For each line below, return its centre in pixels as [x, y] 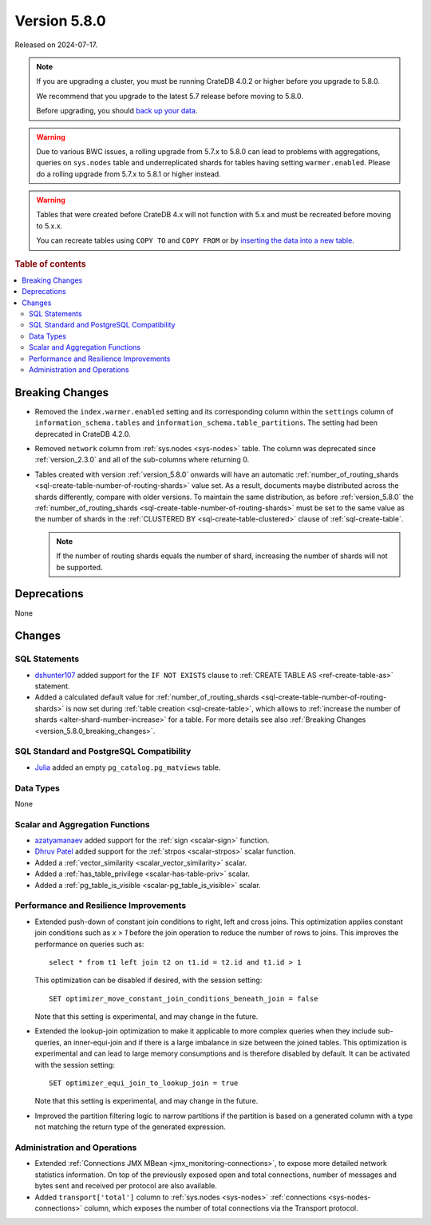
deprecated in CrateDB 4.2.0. [83, 434]
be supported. [79, 567]
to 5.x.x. [49, 226]
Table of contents [51, 264]
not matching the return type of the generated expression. [130, 1127]
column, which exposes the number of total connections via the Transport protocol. [221, 1208]
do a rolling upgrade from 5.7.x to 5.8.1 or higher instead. [129, 174]
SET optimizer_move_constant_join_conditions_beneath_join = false [184, 999]
